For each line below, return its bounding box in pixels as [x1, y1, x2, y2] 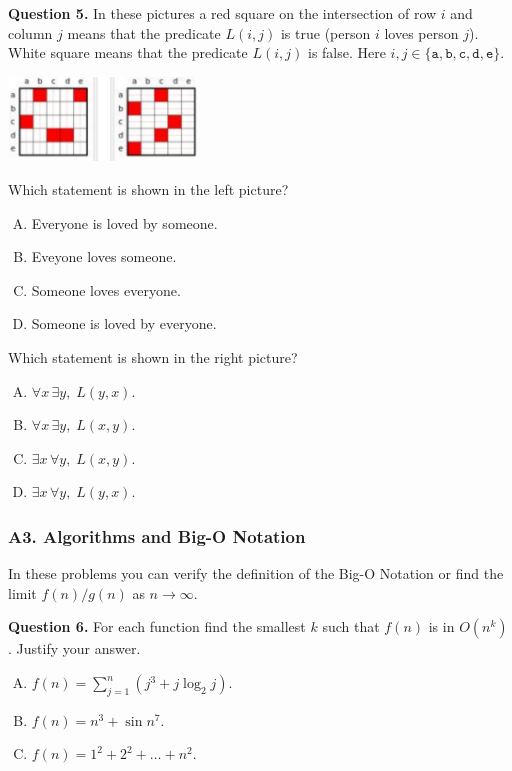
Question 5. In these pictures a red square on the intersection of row [8, 3, 437, 23]
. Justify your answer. [8, 638, 141, 659]
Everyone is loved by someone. [31, 212, 218, 233]
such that [322, 616, 380, 637]
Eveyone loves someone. [31, 246, 177, 267]
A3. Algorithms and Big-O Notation [8, 523, 306, 548]
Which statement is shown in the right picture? [8, 347, 298, 368]
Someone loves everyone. [31, 279, 181, 300]
